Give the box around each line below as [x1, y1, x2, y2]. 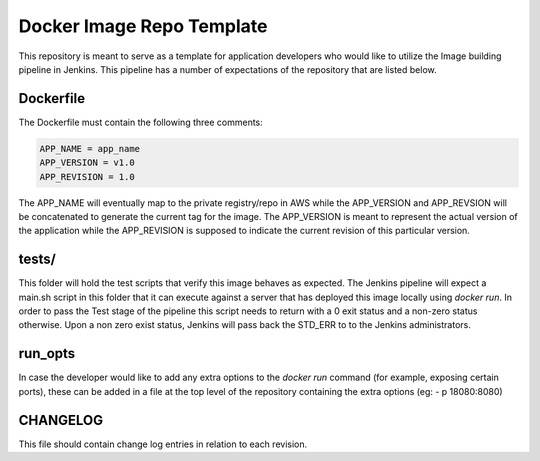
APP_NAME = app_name [39, 143, 140, 154]
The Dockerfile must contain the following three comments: [18, 116, 264, 128]
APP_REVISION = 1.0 [39, 171, 135, 182]
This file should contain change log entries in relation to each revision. [18, 438, 308, 450]
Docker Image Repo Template [18, 15, 268, 37]
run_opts [18, 345, 76, 362]
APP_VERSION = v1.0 [39, 157, 135, 169]
